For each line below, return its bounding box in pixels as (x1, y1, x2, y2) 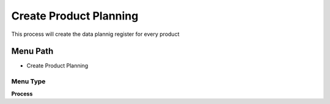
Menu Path (11, 46, 54, 57)
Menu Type (11, 77, 46, 86)
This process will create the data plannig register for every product (11, 30, 180, 38)
